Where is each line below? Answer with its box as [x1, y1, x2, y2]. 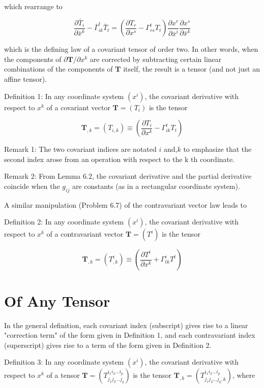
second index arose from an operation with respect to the [4, 153, 183, 164]
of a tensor [46, 370, 80, 380]
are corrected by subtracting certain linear [90, 53, 222, 64]
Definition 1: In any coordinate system [4, 90, 124, 101]
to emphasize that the [183, 144, 252, 154]
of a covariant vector [46, 102, 110, 112]
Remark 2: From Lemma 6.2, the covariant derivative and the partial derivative [4, 171, 252, 181]
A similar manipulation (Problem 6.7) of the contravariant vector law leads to [4, 199, 247, 210]
